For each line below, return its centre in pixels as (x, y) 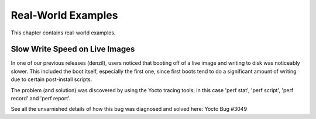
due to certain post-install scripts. (51, 79)
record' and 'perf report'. (41, 99)
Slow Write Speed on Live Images (73, 49)
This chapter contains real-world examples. (63, 33)
